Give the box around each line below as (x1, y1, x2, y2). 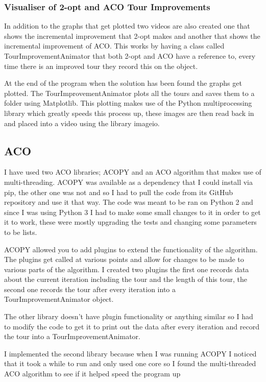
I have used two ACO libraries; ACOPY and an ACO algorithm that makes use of (4, 166, 261, 177)
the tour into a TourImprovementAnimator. (4, 331, 140, 342)
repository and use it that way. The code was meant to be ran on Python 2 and (4, 197, 253, 207)
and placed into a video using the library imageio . (4, 117, 160, 128)
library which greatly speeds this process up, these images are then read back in (4, 107, 254, 118)
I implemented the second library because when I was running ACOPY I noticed (4, 348, 257, 359)
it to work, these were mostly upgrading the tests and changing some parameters (4, 217, 257, 227)
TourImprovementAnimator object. (4, 294, 114, 304)
